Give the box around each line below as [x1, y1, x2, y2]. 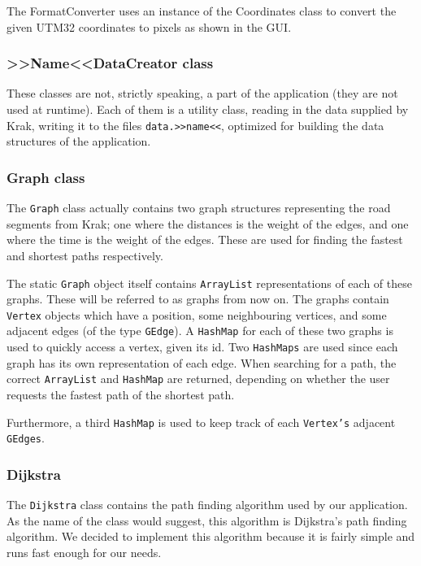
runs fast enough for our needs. [7, 543, 162, 560]
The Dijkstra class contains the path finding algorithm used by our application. [7, 496, 408, 513]
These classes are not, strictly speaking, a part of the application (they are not [7, 85, 398, 102]
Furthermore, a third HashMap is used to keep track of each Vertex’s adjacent [7, 413, 396, 430]
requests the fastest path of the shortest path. [7, 385, 235, 403]
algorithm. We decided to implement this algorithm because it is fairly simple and [7, 528, 415, 545]
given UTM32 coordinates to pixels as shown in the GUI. [7, 18, 292, 35]
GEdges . [7, 429, 45, 446]
